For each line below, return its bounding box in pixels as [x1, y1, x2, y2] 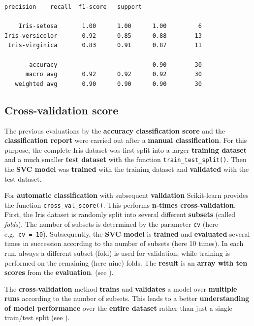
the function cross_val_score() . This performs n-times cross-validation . [4, 199, 236, 210]
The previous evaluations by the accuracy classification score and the [4, 125, 225, 136]
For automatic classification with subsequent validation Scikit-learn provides [4, 190, 249, 200]
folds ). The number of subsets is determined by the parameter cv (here [4, 219, 218, 229]
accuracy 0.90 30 [29, 61, 202, 68]
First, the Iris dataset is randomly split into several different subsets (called [4, 209, 236, 219]
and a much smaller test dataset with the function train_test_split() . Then [4, 154, 247, 164]
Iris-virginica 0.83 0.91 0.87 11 [8, 42, 202, 49]
